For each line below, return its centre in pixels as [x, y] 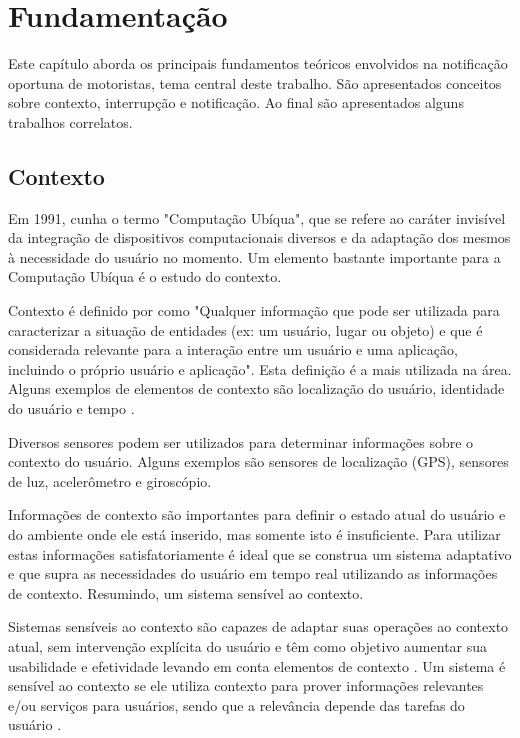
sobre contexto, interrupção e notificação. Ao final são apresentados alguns [236, 102]
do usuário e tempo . [71, 408]
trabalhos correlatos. [70, 121]
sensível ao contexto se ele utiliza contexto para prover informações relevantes [246, 685]
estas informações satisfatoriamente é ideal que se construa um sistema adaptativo [260, 553]
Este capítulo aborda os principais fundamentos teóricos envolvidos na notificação [258, 63]
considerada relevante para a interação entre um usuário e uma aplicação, [233, 349]
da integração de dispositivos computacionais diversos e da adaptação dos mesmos [259, 237]
